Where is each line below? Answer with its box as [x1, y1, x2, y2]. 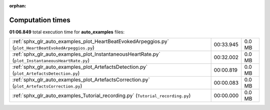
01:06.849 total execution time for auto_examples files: [9, 29, 125, 35]
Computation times [9, 15, 70, 24]
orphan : [9, 3, 26, 8]
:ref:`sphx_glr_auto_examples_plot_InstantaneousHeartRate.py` [12, 51, 160, 58]
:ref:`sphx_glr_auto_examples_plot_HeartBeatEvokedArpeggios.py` [12, 38, 169, 45]
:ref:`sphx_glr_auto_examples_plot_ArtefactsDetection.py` [12, 64, 147, 71]
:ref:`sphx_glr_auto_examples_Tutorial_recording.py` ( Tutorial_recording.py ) [12, 92, 191, 99]
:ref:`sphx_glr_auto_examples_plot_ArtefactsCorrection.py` [12, 76, 150, 83]
